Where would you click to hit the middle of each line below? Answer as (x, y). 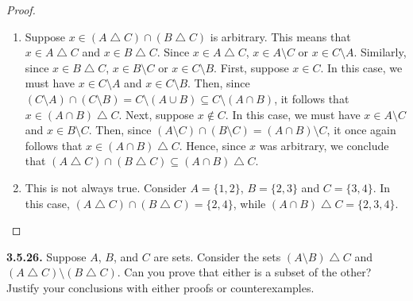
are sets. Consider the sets (217, 256)
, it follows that (312, 98)
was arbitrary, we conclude (324, 145)
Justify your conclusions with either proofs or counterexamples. (160, 287)
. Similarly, (380, 52)
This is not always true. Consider (106, 187)
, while (249, 203)
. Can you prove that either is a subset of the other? (244, 272)
